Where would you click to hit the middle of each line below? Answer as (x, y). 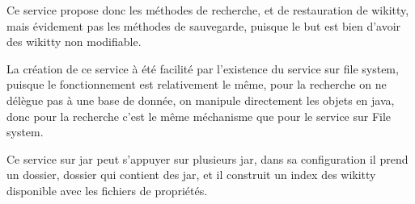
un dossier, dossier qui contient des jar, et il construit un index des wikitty (191, 175)
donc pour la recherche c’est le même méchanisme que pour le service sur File (199, 116)
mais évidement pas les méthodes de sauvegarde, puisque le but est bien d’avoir (204, 25)
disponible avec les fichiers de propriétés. (107, 190)
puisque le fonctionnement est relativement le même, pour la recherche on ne (197, 84)
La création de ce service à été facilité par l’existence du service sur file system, (203, 68)
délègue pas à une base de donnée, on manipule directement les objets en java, (201, 100)
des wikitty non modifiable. (74, 42)
